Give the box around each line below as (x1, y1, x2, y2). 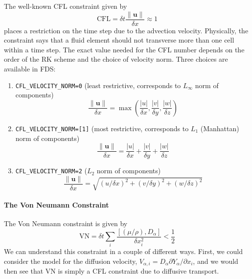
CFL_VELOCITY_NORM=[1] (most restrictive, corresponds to (15, 123, 189, 133)
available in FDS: (4, 64, 56, 74)
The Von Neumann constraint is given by (4, 218, 128, 228)
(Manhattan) (200, 123, 239, 133)
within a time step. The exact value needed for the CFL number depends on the (4, 44, 245, 54)
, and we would (193, 256, 238, 266)
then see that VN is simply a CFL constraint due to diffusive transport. (4, 266, 219, 276)
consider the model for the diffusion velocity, (4, 256, 137, 266)
